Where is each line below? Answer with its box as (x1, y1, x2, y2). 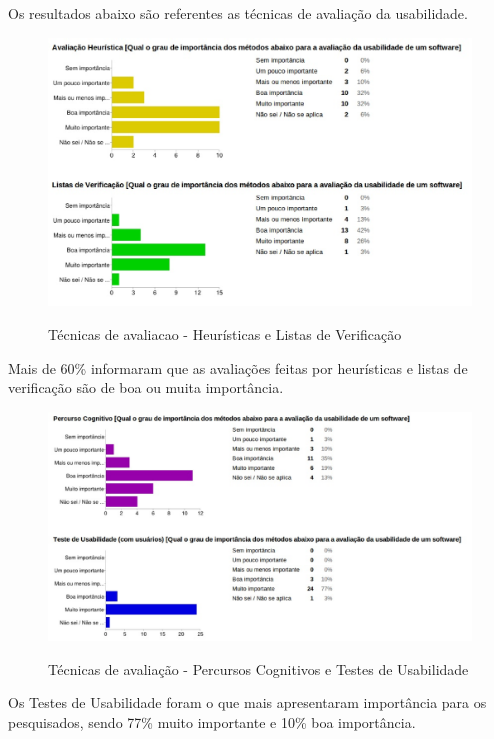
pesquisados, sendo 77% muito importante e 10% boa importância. (8, 711, 416, 732)
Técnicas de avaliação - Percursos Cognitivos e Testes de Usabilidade (48, 658, 469, 679)
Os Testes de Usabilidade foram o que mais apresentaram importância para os (8, 692, 487, 713)
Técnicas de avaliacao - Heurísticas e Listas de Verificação (48, 323, 402, 344)
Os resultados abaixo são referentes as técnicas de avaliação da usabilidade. (8, 3, 468, 23)
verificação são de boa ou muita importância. (8, 377, 284, 398)
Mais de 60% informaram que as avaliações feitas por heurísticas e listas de (8, 357, 468, 378)
